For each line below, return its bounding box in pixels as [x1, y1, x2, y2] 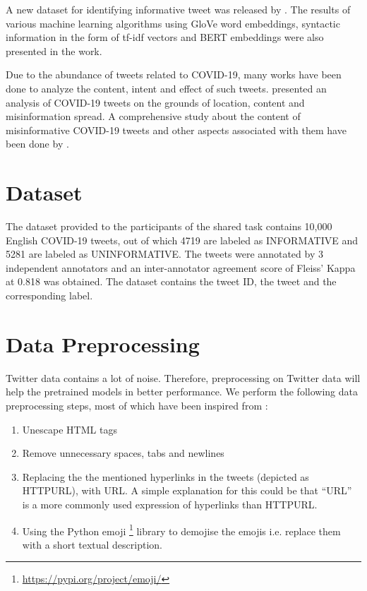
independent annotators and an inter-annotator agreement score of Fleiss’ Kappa [6, 260, 356, 275]
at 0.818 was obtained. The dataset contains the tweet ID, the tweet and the [6, 274, 337, 289]
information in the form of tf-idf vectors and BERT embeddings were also [6, 30, 324, 44]
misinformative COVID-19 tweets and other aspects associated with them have [6, 122, 347, 137]
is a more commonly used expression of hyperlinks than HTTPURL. [22, 496, 318, 511]
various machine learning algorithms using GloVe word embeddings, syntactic [6, 16, 340, 30]
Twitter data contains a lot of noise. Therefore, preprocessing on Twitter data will [6, 370, 361, 385]
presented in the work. [6, 43, 102, 58]
